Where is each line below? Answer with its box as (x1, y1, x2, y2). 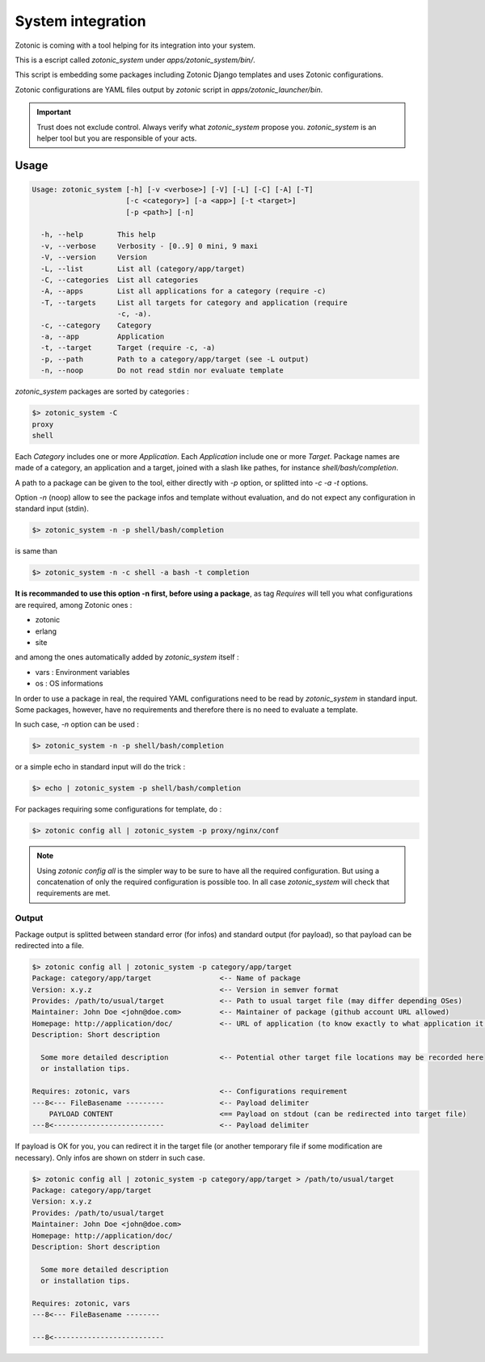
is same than (15, 546, 58, 556)
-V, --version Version (40, 253, 148, 262)
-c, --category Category (40, 320, 152, 330)
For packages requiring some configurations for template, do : (15, 804, 222, 814)
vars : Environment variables (35, 667, 130, 677)
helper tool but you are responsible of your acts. (36, 133, 197, 143)
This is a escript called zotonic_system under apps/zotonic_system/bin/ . (15, 55, 255, 65)
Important (36, 108, 72, 117)
